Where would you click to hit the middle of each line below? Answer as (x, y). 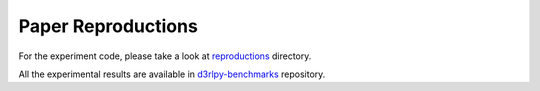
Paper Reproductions (108, 26)
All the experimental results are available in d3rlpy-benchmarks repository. (172, 74)
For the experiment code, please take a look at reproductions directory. (165, 56)
